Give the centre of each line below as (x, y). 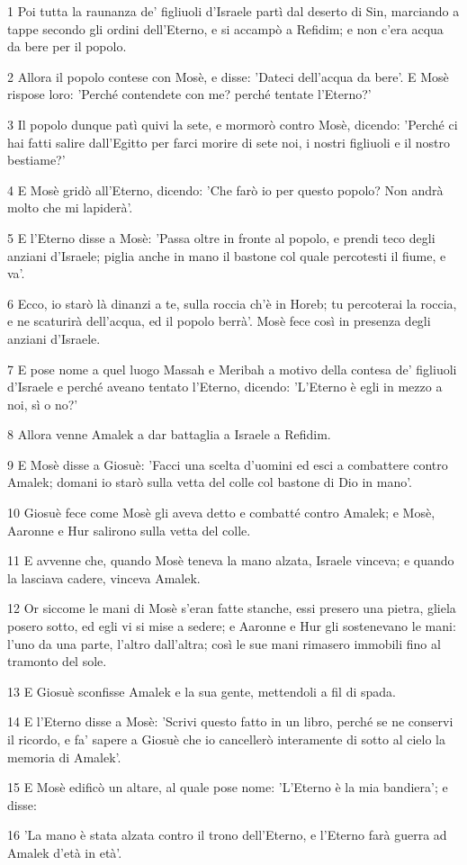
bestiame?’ (36, 160)
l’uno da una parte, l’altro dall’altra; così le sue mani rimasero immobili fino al (224, 643)
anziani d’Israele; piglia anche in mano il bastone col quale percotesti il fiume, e (227, 255)
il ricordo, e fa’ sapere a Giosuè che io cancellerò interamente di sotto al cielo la (226, 739)
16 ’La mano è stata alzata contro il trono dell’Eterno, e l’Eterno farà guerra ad (227, 835)
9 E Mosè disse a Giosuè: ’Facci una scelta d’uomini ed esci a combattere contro (228, 464)
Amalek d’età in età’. (65, 852)
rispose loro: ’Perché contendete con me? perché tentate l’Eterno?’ (189, 94)
